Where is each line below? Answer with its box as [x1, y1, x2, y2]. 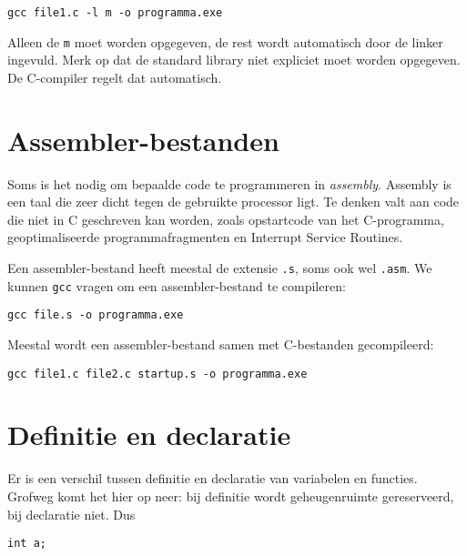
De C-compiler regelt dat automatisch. [7, 67, 222, 86]
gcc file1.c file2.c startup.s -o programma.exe [7, 367, 308, 380]
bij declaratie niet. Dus [7, 504, 136, 523]
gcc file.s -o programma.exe [7, 308, 184, 322]
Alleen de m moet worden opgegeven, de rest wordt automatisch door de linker [7, 32, 443, 51]
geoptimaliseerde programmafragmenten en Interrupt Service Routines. [7, 227, 403, 247]
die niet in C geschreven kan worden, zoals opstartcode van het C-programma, [7, 209, 444, 228]
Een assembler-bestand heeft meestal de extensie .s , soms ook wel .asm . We [7, 258, 432, 277]
